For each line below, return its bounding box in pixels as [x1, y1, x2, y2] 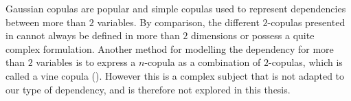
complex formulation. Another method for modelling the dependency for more [5, 41, 334, 56]
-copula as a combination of [144, 55, 261, 69]
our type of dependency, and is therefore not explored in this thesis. [5, 82, 291, 96]
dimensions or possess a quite [191, 28, 315, 43]
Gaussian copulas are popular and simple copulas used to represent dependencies [5, 1, 346, 15]
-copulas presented [267, 14, 346, 29]
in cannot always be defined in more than [5, 28, 180, 43]
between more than [5, 14, 87, 29]
